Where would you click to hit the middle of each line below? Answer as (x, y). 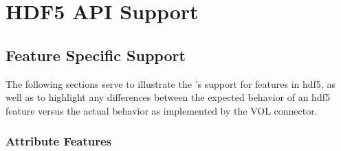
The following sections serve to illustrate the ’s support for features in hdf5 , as (170, 83)
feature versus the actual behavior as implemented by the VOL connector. (162, 110)
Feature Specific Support (96, 55)
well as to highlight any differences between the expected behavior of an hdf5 (168, 97)
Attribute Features (59, 141)
